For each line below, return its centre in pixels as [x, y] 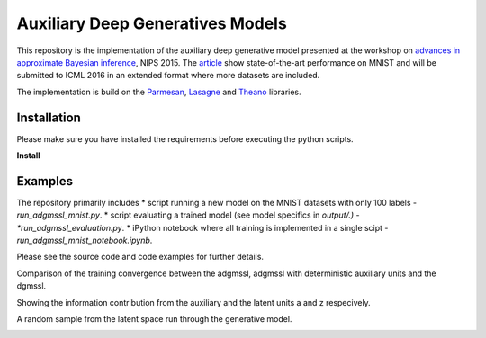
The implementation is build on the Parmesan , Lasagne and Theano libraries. [159, 92]
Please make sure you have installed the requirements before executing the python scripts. [185, 138]
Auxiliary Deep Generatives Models [152, 23]
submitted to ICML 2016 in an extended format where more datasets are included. [168, 76]
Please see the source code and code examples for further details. [140, 257]
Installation [49, 117]
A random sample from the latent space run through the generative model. [154, 319]
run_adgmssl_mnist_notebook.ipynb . [85, 240]
